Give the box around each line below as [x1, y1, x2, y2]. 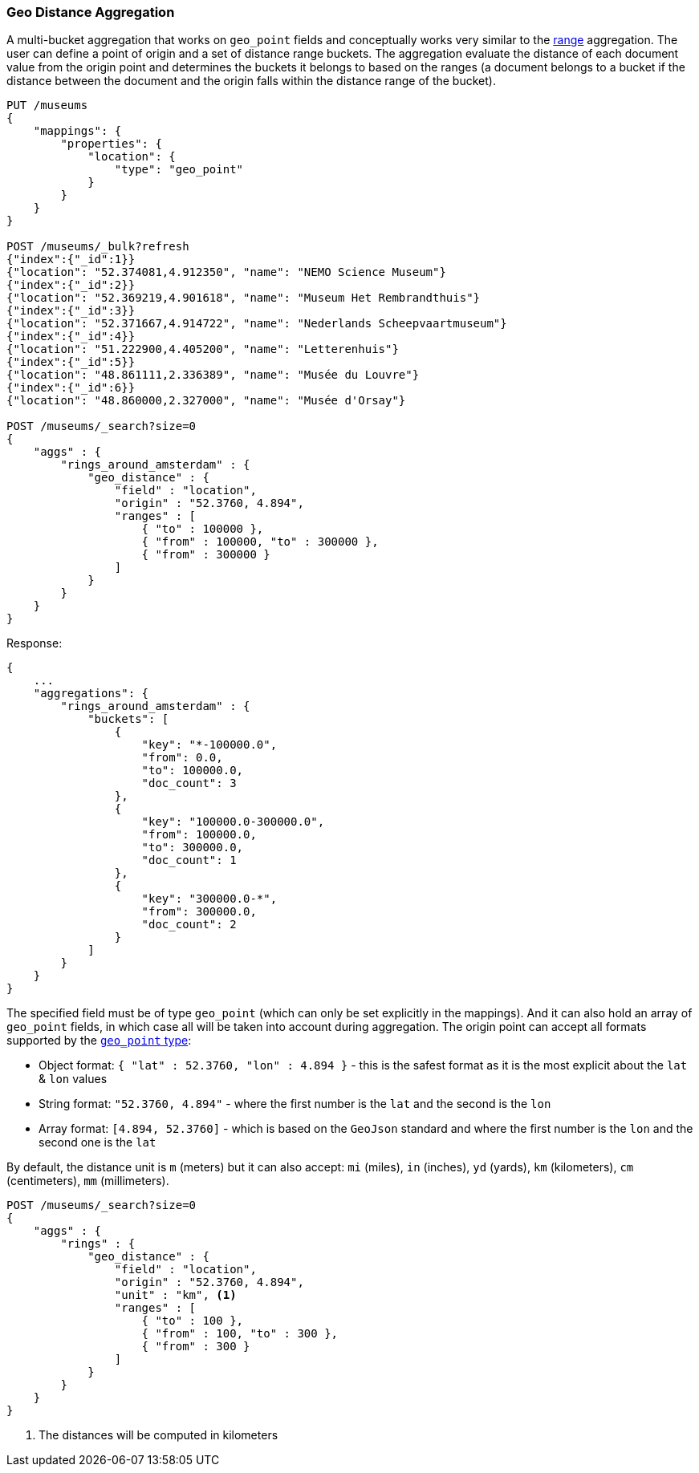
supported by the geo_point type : [6, 1033, 192, 1048]
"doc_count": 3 [141, 777, 237, 790]
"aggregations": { [33, 687, 149, 700]
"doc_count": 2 [141, 918, 237, 931]
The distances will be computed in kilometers [39, 1428, 278, 1443]
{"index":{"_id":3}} [6, 304, 136, 318]
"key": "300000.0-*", [141, 892, 278, 906]
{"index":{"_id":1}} [6, 253, 136, 266]
